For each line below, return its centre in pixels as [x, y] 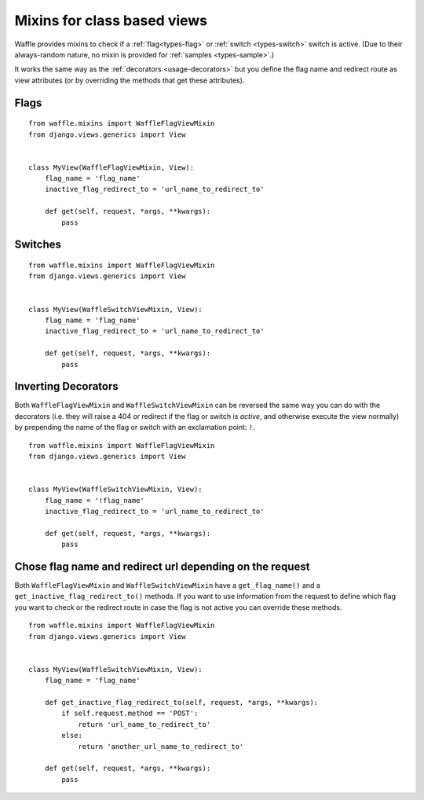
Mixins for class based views [111, 20]
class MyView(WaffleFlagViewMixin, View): [111, 167]
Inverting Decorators [67, 386]
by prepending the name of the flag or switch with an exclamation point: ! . [135, 428]
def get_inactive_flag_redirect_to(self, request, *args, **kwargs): [181, 702]
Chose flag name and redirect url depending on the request [162, 566]
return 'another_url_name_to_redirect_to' [161, 746]
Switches [38, 245]
